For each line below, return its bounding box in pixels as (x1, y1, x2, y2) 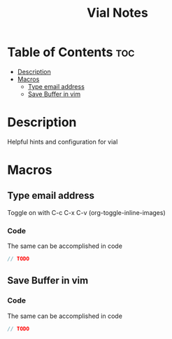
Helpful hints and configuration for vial (7, 137, 118, 146)
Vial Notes (87, 5, 148, 21)
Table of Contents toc (7, 44, 135, 60)
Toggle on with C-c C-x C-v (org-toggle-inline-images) (7, 208, 166, 216)
